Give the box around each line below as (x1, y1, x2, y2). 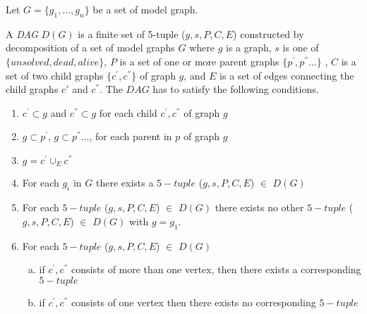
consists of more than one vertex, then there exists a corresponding (71, 262, 361, 277)
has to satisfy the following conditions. (152, 82, 319, 96)
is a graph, (225, 40, 272, 55)
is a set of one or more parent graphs (119, 54, 279, 68)
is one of (282, 40, 319, 55)
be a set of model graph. (92, 2, 198, 16)
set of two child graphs (6, 68, 104, 82)
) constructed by (233, 26, 304, 41)
